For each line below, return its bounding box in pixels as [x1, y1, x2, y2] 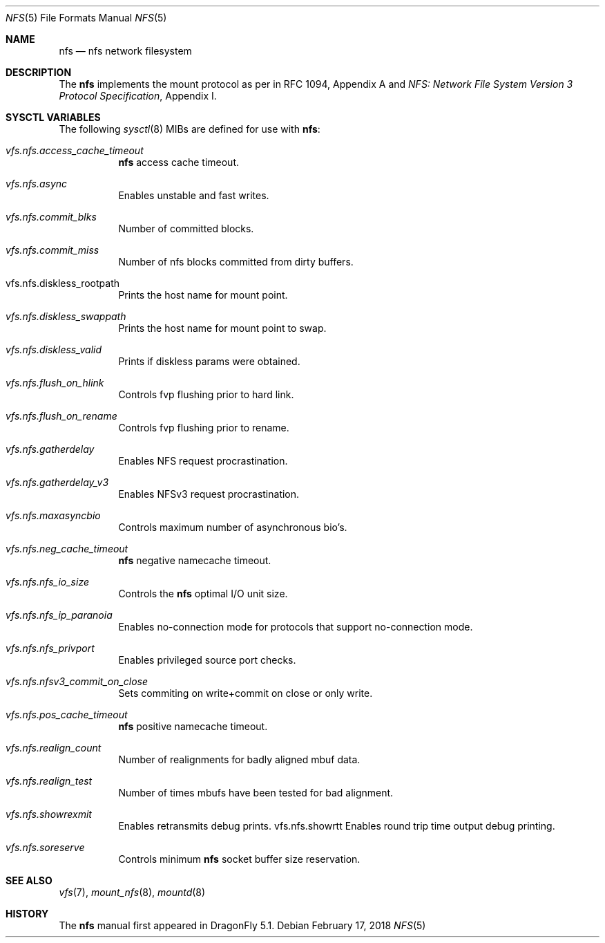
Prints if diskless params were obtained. [118, 355, 300, 367]
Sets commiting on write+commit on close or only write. [118, 687, 373, 699]
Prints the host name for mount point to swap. [118, 322, 327, 334]
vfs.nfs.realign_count [6, 742, 102, 754]
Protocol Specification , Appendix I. [59, 90, 217, 102]
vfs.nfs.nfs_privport [6, 642, 95, 654]
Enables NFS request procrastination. [118, 455, 288, 467]
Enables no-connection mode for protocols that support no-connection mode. [118, 621, 473, 633]
